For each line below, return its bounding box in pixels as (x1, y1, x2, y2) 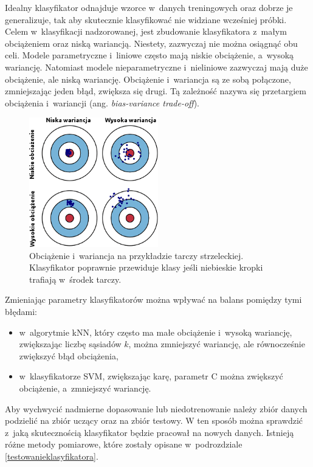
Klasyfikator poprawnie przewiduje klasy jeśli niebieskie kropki (29, 261, 263, 274)
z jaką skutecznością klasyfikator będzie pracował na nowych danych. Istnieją (5, 426, 294, 438)
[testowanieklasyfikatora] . (5, 449, 98, 462)
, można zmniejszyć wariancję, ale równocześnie (128, 337, 305, 350)
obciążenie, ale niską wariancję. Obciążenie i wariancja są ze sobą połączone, (5, 72, 291, 85)
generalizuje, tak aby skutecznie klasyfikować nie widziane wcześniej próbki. (5, 13, 287, 26)
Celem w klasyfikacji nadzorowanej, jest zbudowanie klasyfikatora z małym (5, 25, 287, 38)
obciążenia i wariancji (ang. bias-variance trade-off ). (5, 96, 199, 109)
